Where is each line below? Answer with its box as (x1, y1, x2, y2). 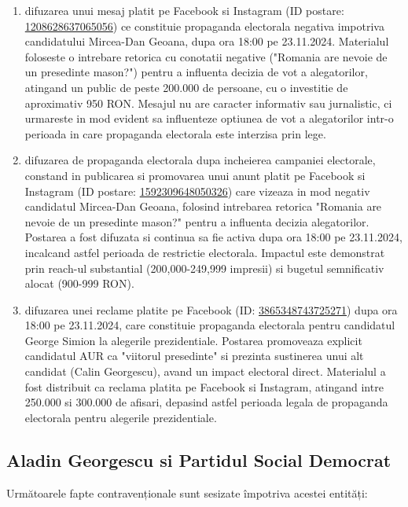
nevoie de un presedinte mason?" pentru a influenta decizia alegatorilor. (24, 213, 369, 230)
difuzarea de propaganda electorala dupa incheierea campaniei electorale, (24, 152, 376, 168)
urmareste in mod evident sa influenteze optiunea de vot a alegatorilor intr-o (24, 110, 394, 127)
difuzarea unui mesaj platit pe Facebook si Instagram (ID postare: (24, 2, 344, 18)
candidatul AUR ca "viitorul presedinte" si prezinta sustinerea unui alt (24, 347, 364, 364)
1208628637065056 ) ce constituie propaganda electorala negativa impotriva (24, 17, 384, 34)
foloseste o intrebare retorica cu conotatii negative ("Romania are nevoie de (24, 48, 388, 64)
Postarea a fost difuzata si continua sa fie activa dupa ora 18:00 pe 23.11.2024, (24, 229, 402, 245)
